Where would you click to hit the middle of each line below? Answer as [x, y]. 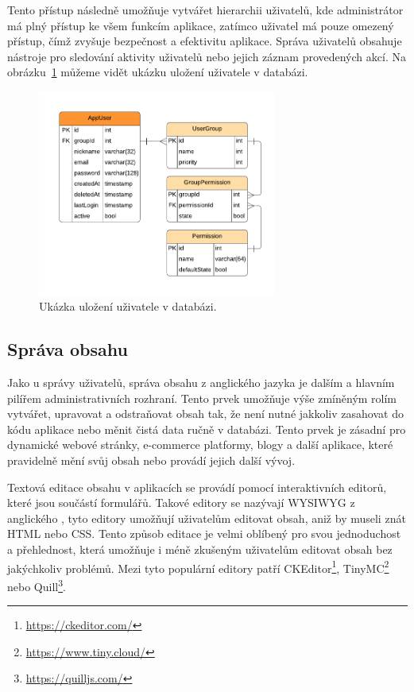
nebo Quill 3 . [37, 585]
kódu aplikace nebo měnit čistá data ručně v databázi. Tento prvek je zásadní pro [207, 429]
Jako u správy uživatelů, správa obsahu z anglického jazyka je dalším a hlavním [201, 383]
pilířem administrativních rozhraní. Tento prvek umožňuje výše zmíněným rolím [202, 398]
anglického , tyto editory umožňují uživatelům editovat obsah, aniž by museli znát [207, 518]
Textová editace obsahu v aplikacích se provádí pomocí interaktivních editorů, [197, 487]
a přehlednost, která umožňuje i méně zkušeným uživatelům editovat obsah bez [200, 549]
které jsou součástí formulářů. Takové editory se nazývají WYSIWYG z [181, 503]
